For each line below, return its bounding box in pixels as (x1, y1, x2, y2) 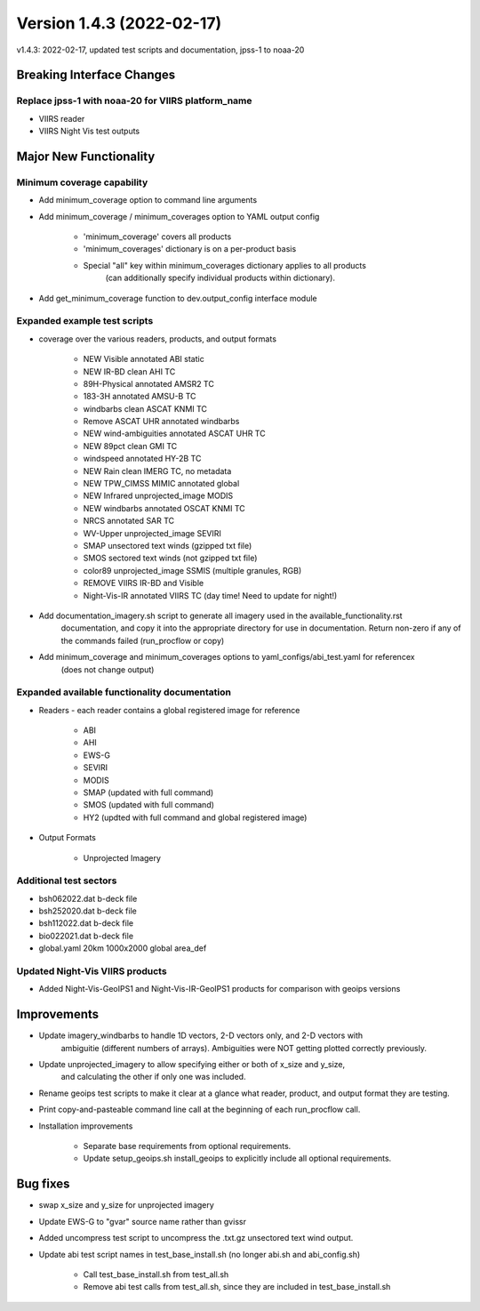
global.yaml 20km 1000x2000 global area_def (38, 943, 207, 953)
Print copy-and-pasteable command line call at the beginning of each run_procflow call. (38, 1104, 361, 1115)
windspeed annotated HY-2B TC (83, 454, 202, 464)
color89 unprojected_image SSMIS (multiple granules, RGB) (83, 565, 302, 575)
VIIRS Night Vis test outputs (38, 125, 140, 137)
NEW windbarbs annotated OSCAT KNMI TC (83, 503, 245, 513)
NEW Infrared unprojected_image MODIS (83, 490, 234, 502)
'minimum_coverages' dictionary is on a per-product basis (83, 244, 297, 254)
